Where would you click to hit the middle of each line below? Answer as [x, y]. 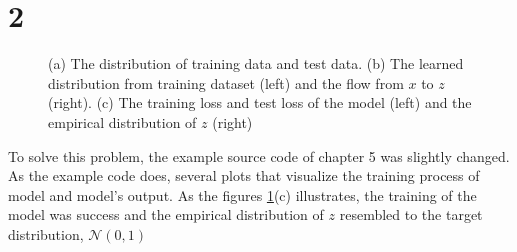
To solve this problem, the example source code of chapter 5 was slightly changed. [259, 155]
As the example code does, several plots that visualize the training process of [244, 175]
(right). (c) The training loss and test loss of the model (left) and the [260, 102]
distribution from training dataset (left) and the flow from [226, 82]
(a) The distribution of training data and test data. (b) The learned [256, 63]
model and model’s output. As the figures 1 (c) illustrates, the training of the [242, 194]
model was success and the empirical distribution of [166, 214]
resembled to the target [411, 214]
